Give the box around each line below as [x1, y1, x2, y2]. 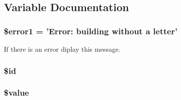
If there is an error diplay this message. [4, 44, 121, 54]
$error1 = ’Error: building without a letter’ [4, 25, 178, 37]
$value [4, 86, 29, 99]
